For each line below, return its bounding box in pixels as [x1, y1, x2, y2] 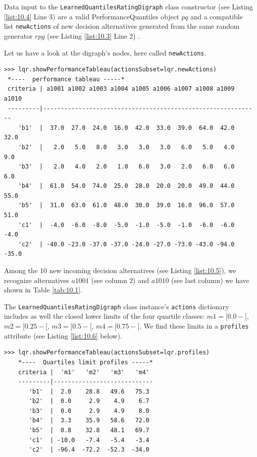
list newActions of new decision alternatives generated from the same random [4, 21, 240, 31]
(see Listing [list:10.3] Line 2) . [47, 30, 140, 41]
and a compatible [190, 11, 243, 21]
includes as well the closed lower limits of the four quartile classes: [4, 311, 205, 321]
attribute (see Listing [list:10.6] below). [4, 330, 122, 341]
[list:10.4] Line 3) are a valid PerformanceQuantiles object [4, 11, 179, 21]
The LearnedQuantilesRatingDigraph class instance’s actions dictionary [4, 301, 229, 311]
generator [4, 30, 33, 41]
